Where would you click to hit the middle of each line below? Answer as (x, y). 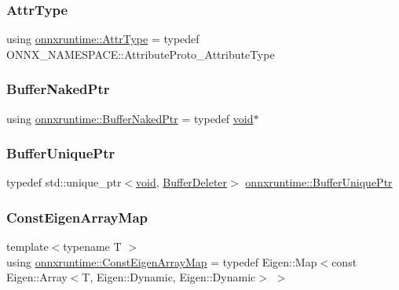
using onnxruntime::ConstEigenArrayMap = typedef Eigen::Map (162, 261)
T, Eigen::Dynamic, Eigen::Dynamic (169, 277)
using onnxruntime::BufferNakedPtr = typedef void (130, 118)
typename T (92, 246)
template (27, 246)
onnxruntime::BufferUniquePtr (319, 182)
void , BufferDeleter (182, 182)
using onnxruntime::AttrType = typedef (103, 39)
